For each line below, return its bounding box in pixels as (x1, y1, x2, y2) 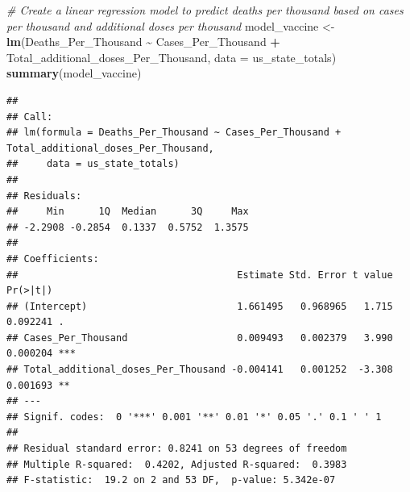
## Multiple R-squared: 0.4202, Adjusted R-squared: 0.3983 (6, 458, 347, 470)
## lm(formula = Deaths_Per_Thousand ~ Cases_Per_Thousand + (6, 127, 342, 139)
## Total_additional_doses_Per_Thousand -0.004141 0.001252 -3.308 (6, 364, 393, 376)
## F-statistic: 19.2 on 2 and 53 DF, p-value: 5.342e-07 (6, 474, 336, 486)
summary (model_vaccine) (6, 65, 142, 81)
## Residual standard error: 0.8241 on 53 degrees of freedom (6, 443, 347, 455)
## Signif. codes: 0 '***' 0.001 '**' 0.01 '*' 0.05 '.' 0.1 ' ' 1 (6, 411, 382, 423)
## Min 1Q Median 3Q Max (6, 206, 249, 218)
